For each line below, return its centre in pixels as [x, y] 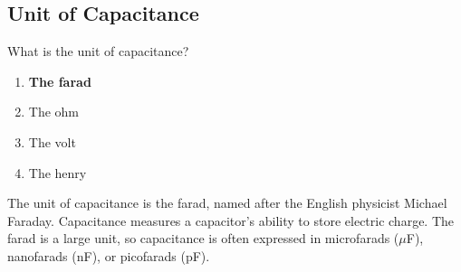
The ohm [54, 112]
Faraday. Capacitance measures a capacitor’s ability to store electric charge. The [231, 220]
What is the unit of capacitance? [98, 51]
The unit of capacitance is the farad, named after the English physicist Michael [227, 203]
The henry [58, 172]
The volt [52, 141]
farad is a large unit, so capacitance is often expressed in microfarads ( [203, 238]
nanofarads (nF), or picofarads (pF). [109, 255]
